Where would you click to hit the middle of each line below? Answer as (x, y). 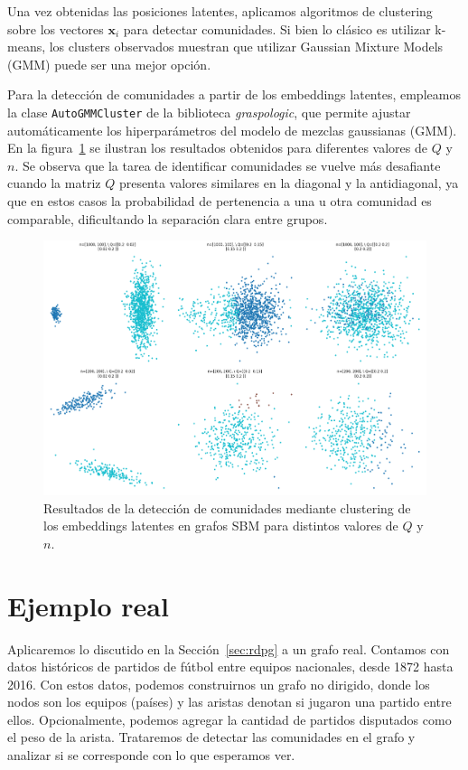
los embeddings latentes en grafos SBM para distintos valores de (221, 526)
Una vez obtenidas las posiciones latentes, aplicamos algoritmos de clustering (220, 11)
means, (27, 47)
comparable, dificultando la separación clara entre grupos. (168, 218)
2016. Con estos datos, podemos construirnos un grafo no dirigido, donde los (219, 684)
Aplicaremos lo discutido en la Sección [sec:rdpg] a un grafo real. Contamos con (229, 648)
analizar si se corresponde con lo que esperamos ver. (151, 755)
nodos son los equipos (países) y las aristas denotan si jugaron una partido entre (229, 702)
